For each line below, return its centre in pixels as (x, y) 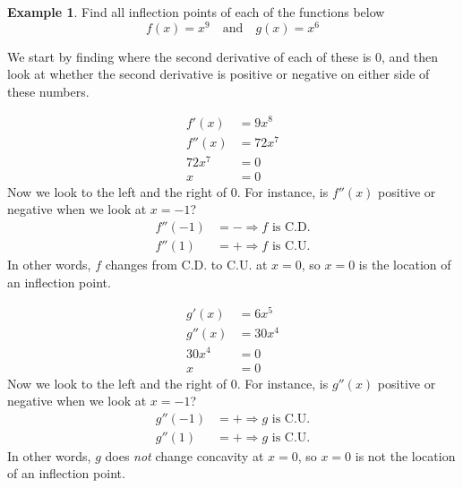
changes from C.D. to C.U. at (186, 265)
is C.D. (291, 228)
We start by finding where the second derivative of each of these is (189, 56)
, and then (410, 56)
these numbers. (48, 91)
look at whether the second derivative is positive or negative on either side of (219, 74)
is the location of (405, 265)
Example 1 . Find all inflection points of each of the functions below (196, 12)
